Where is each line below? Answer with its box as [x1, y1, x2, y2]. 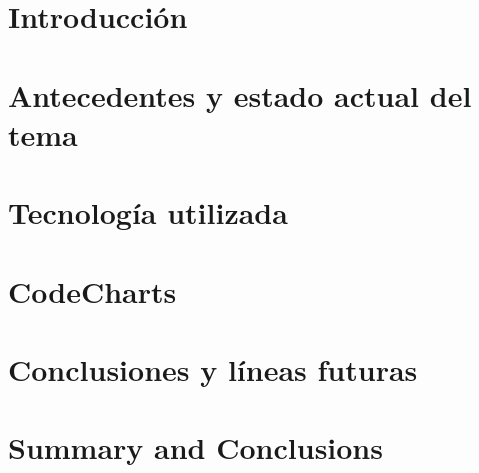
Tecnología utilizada [8, 192, 288, 233]
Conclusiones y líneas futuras [8, 348, 418, 389]
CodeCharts [8, 270, 177, 311]
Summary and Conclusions [8, 427, 383, 468]
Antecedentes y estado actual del [8, 74, 472, 115]
